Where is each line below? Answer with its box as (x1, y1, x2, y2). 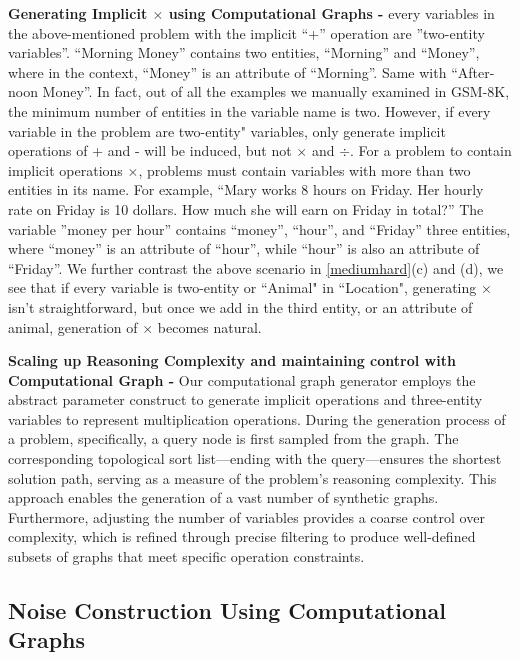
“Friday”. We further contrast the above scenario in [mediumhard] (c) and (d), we (8, 257, 504, 278)
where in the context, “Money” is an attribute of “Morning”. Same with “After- (8, 61, 495, 82)
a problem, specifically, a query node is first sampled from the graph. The (8, 428, 459, 449)
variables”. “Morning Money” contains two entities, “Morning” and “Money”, (8, 42, 480, 63)
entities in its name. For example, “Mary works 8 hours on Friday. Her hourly (8, 179, 484, 200)
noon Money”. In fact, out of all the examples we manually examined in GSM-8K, (8, 81, 510, 102)
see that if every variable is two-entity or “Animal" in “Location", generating (8, 277, 477, 298)
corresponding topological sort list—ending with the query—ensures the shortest (8, 448, 502, 469)
